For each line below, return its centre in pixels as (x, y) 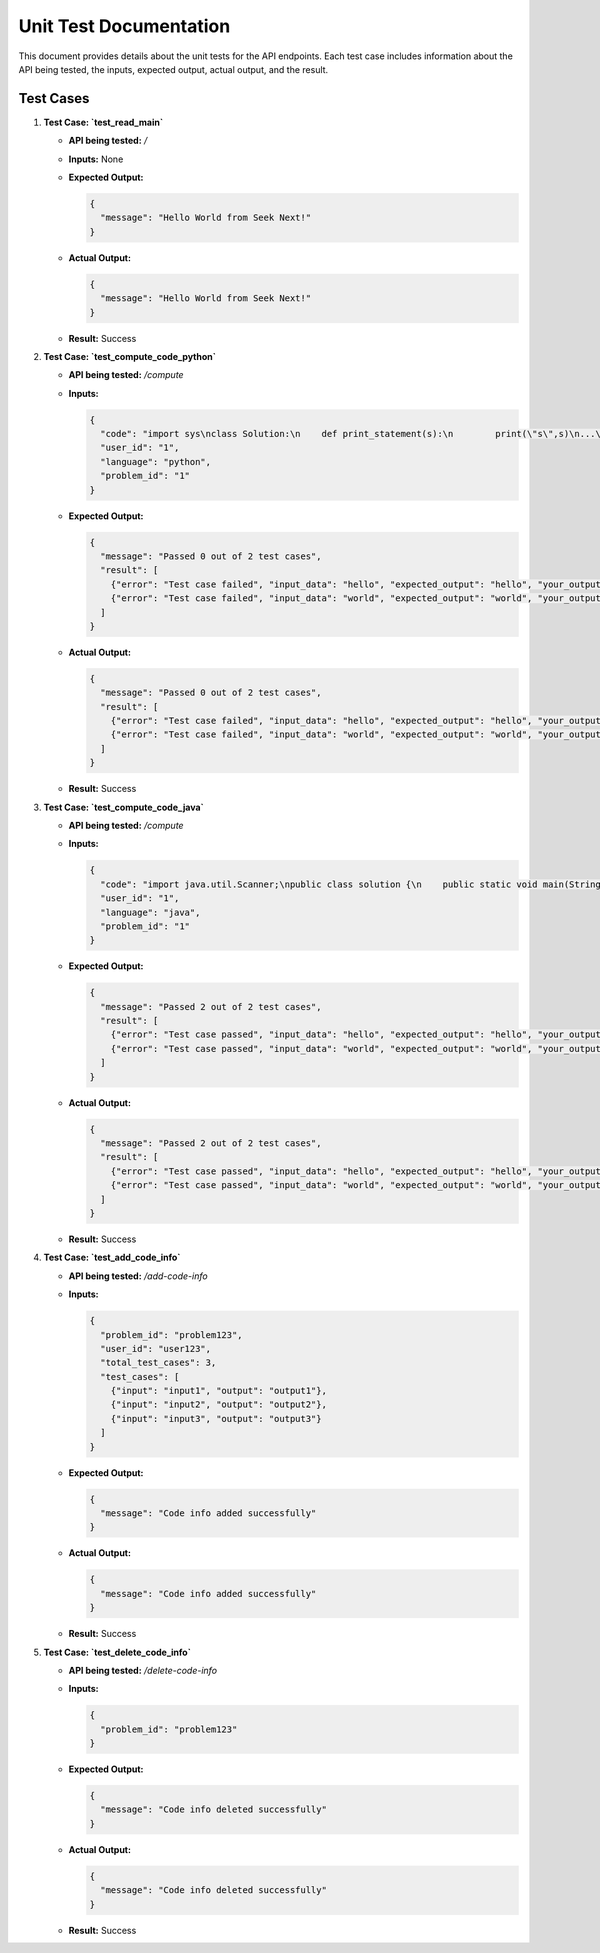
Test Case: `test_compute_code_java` (123, 807)
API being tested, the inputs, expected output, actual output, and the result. (173, 69)
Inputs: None (96, 159)
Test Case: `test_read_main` (103, 122)
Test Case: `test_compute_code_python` (130, 356)
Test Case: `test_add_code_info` (112, 1257)
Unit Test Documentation (124, 26)
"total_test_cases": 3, (158, 1363)
